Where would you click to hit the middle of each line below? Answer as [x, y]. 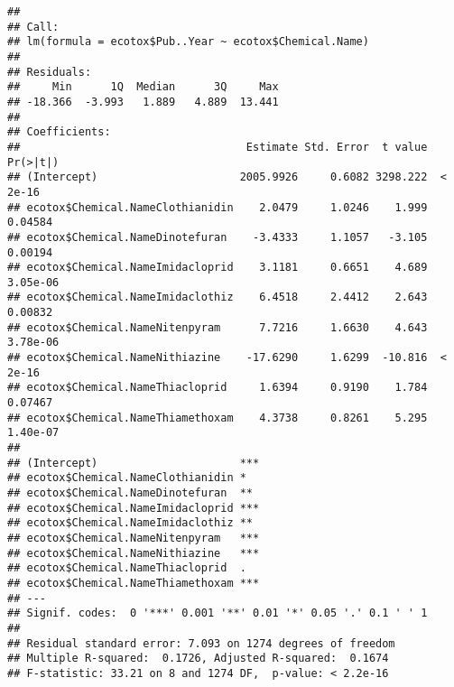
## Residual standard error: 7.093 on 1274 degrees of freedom [201, 643]
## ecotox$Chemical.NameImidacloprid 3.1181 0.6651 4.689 [218, 268]
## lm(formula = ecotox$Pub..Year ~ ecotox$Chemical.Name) [188, 42]
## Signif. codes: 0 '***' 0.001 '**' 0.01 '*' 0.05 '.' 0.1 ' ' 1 [218, 613]
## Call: [33, 27]
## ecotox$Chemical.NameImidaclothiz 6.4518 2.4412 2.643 [218, 297]
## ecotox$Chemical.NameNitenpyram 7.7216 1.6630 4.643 [218, 327]
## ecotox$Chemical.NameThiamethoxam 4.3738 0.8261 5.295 [218, 418]
